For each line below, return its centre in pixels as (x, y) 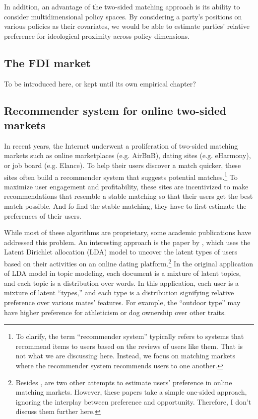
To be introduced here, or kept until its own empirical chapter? (100, 83)
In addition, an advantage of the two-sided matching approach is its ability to (122, 6)
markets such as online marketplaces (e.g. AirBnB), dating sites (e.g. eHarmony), (128, 155)
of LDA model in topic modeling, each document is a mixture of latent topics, (123, 273)
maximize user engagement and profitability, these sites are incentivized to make (126, 186)
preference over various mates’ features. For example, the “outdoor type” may (122, 302)
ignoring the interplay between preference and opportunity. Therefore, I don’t (133, 401)
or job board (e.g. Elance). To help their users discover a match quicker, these (123, 165)
